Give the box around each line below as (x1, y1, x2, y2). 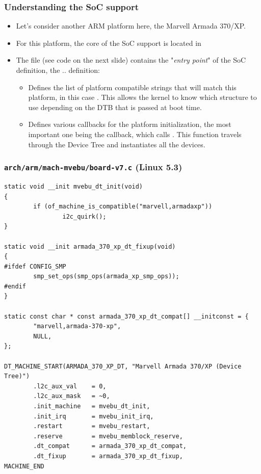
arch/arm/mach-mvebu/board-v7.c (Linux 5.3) (4, 161, 182, 173)
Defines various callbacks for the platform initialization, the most (28, 119, 231, 129)
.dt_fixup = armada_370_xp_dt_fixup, (33, 452, 183, 460)
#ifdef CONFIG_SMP (4, 262, 66, 270)
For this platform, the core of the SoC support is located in (16, 37, 201, 48)
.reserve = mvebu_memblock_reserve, (33, 432, 183, 440)
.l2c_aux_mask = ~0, (33, 392, 110, 400)
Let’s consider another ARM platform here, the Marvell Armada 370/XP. (16, 20, 246, 31)
